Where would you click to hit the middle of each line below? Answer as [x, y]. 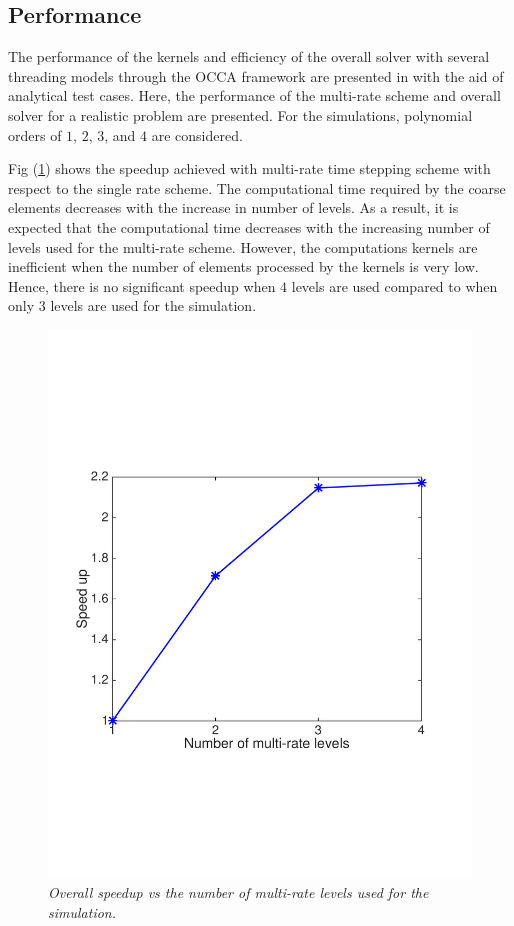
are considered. [197, 134]
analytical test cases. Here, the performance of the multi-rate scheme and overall [254, 95]
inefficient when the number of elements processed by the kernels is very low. [243, 266]
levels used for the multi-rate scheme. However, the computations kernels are [243, 246]
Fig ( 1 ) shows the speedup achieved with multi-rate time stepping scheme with [249, 168]
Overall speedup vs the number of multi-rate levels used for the [238, 892]
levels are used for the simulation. [153, 305]
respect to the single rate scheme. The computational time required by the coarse [257, 187]
